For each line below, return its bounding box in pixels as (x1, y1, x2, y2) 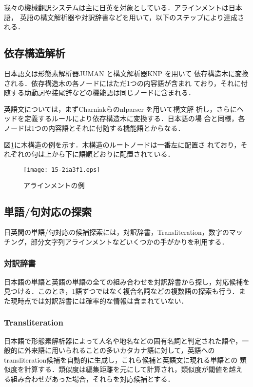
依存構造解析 (4, 45, 65, 61)
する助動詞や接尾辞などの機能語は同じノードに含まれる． (10, 87, 195, 98)
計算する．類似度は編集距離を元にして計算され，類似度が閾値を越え (24, 364, 243, 374)
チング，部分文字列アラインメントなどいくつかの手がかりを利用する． (4, 236, 229, 246)
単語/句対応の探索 (4, 204, 92, 219)
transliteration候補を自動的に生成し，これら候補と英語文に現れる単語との (4, 354, 238, 365)
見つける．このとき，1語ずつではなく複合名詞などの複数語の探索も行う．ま (4, 286, 246, 296)
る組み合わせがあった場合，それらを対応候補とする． (4, 373, 175, 384)
